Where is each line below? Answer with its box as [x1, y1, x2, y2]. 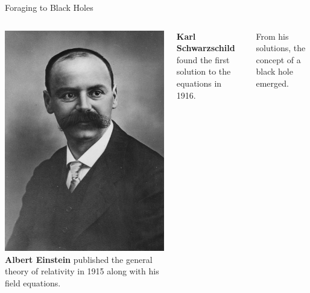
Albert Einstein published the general [5, 253, 153, 265]
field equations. [5, 276, 61, 289]
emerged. [256, 76, 289, 89]
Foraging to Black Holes [5, 1, 93, 13]
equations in [176, 76, 222, 89]
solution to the [176, 65, 231, 78]
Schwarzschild [176, 42, 235, 54]
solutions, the [256, 42, 306, 54]
